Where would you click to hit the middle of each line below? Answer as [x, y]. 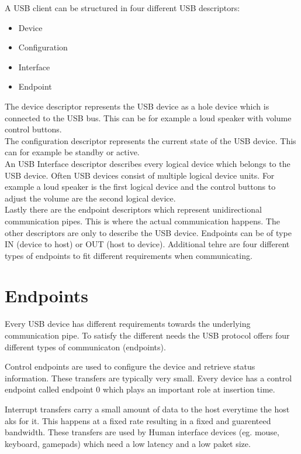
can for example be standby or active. [72, 152]
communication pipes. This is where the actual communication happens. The [142, 221]
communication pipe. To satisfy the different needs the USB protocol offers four [147, 335]
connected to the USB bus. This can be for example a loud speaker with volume [148, 117]
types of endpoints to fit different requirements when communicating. [129, 255]
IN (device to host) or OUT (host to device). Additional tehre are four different [147, 244]
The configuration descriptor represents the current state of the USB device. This [150, 140]
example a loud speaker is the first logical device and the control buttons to [140, 187]
